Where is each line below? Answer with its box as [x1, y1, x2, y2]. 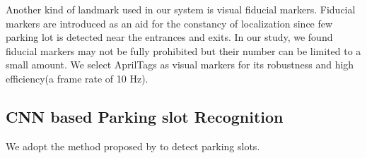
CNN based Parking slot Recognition [6, 105, 284, 127]
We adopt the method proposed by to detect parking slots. [6, 138, 260, 153]
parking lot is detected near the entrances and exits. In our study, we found [6, 30, 333, 44]
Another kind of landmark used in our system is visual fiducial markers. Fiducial [6, 2, 356, 16]
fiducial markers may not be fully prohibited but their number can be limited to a [6, 43, 361, 58]
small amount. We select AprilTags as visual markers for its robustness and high [6, 57, 354, 72]
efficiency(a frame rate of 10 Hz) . [6, 71, 148, 85]
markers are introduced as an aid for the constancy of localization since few [6, 16, 333, 30]
